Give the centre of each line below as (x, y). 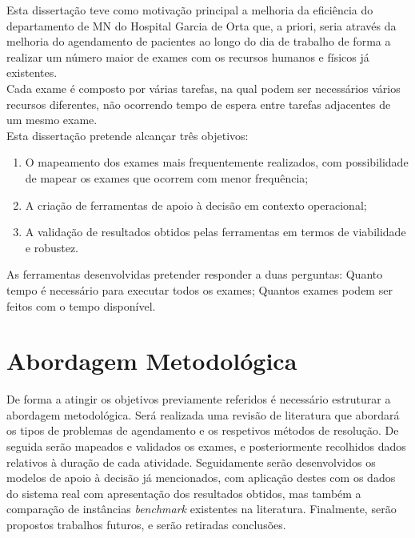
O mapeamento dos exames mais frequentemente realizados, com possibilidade (217, 162)
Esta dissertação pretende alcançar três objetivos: (128, 135)
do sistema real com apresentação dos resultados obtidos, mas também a (184, 493)
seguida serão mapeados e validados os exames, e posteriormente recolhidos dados (206, 446)
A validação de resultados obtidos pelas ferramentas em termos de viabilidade (215, 232)
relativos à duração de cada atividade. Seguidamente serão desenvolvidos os (191, 462)
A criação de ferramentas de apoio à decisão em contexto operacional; (196, 205)
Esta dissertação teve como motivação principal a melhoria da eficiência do (190, 10)
